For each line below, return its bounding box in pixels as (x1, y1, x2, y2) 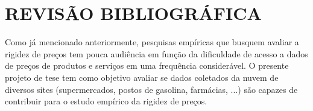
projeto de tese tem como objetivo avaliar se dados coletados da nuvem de (5, 71, 279, 83)
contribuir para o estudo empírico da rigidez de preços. (5, 95, 207, 107)
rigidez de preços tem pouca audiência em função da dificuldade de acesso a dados (5, 47, 308, 60)
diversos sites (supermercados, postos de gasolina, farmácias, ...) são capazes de (5, 83, 298, 95)
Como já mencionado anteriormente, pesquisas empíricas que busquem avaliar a (5, 36, 299, 48)
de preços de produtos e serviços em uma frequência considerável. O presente (5, 59, 289, 72)
